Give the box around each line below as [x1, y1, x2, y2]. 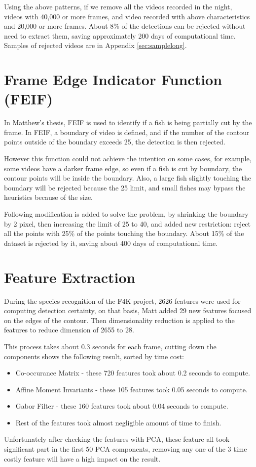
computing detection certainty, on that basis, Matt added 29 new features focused [4, 305, 252, 316]
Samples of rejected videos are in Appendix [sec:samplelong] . [4, 40, 187, 50]
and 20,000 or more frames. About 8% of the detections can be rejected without [4, 21, 246, 31]
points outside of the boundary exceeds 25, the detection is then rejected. [4, 137, 225, 147]
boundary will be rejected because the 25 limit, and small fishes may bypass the [4, 182, 246, 192]
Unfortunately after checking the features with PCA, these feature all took [4, 434, 230, 444]
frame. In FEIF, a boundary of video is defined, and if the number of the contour [4, 127, 250, 137]
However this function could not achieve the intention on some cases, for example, [4, 153, 252, 164]
